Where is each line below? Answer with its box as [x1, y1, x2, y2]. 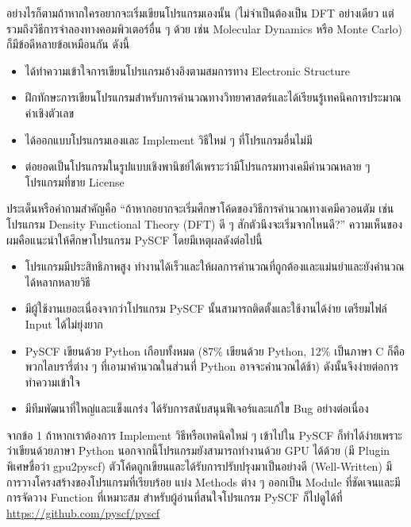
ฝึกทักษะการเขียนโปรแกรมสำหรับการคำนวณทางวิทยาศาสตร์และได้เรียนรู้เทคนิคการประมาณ [25, 89, 401, 106]
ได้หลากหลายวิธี [25, 273, 90, 290]
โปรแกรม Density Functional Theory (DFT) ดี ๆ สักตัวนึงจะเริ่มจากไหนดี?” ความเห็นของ [6, 215, 402, 232]
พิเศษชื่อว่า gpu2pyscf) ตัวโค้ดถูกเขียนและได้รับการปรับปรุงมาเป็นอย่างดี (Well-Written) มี [6, 458, 393, 475]
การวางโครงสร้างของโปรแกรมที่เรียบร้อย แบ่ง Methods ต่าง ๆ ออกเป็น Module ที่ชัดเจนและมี [6, 473, 401, 490]
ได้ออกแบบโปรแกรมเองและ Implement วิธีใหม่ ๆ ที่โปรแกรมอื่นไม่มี [25, 131, 313, 148]
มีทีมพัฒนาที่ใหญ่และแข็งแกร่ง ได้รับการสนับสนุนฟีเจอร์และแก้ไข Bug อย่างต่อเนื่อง [25, 400, 369, 417]
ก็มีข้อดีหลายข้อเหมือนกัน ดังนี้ [6, 36, 130, 52]
